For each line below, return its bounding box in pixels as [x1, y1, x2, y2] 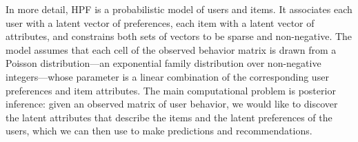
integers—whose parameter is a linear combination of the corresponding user [6, 69, 329, 83]
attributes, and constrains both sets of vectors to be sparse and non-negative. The [6, 29, 352, 43]
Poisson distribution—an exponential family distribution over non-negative [6, 56, 321, 70]
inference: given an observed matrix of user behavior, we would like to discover [6, 97, 338, 111]
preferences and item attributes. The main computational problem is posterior [6, 83, 336, 97]
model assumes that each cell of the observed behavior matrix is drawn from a [6, 42, 337, 57]
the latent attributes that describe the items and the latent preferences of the [6, 110, 332, 124]
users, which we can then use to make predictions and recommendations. [6, 123, 312, 138]
